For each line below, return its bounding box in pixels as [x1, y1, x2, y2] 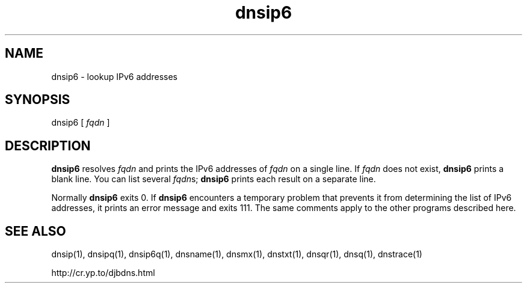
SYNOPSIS [5, 92, 70, 108]
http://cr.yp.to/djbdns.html [51, 268, 155, 278]
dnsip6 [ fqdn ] [51, 117, 110, 128]
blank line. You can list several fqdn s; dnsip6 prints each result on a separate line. [51, 174, 376, 185]
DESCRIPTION [5, 138, 91, 153]
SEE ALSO [5, 223, 66, 239]
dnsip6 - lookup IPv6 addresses [51, 71, 177, 82]
